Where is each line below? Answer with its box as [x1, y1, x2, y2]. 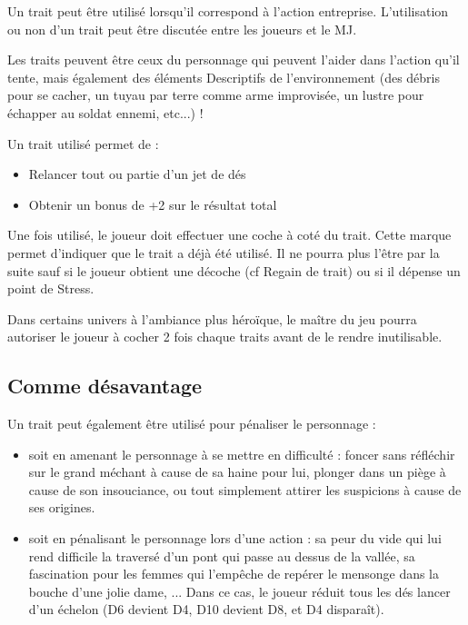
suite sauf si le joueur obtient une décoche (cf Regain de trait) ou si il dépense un [7, 261, 461, 280]
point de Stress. [7, 279, 95, 298]
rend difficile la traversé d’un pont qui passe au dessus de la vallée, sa [28, 546, 415, 565]
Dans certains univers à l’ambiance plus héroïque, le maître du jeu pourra [7, 309, 417, 328]
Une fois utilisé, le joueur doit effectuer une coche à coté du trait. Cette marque [7, 225, 452, 244]
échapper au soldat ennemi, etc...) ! [7, 103, 204, 122]
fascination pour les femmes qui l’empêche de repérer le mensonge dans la [28, 564, 440, 583]
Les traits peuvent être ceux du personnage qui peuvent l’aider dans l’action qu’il [7, 50, 460, 69]
